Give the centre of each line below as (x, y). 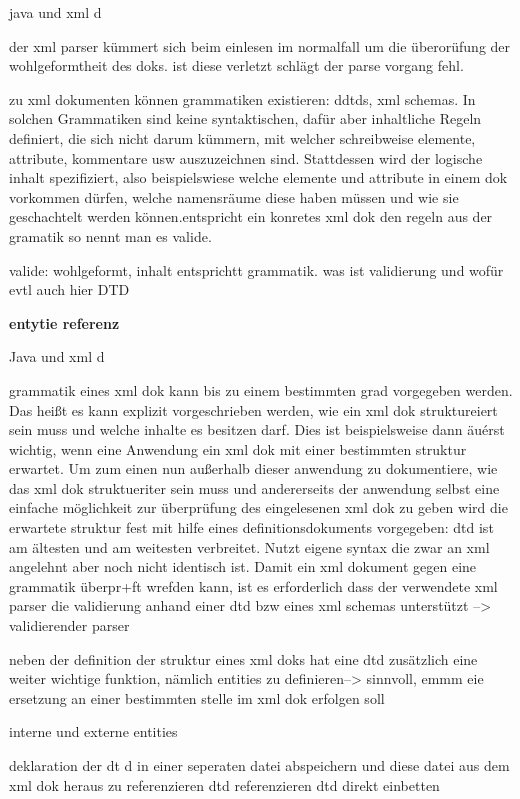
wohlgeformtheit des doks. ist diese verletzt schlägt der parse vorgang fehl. (236, 65)
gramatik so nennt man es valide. (110, 235)
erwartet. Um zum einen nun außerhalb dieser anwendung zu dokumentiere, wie (253, 468)
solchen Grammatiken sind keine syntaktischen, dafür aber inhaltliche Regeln (245, 118)
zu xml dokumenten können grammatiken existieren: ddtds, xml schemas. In (242, 98)
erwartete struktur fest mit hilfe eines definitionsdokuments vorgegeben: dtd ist (251, 527)
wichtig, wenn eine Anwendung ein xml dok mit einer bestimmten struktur (238, 448)
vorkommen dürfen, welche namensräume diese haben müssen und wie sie (234, 196)
